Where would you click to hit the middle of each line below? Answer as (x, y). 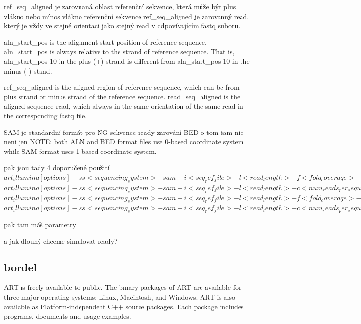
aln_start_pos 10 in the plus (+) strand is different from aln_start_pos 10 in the (127, 61)
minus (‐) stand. (28, 70)
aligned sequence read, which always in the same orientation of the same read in (124, 106)
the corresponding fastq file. (46, 115)
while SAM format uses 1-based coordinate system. (80, 151)
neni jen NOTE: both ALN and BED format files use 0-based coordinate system (124, 142)
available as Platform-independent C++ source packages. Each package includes (124, 306)
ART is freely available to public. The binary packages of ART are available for (123, 287)
